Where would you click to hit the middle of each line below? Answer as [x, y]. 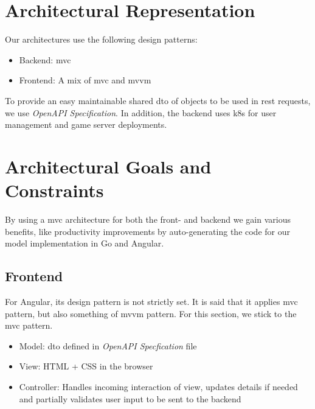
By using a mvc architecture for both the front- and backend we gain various [148, 219]
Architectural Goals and [108, 166]
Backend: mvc [45, 59]
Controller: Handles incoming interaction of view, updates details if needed [158, 386]
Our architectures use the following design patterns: [101, 39]
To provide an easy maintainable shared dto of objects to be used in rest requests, [158, 100]
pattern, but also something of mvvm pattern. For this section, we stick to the [151, 313]
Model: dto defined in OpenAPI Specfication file [108, 345]
